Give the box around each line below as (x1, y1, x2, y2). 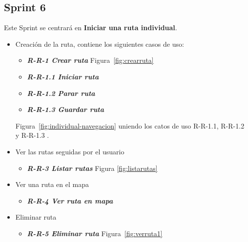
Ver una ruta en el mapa (15, 179, 89, 189)
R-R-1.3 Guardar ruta (27, 104, 104, 114)
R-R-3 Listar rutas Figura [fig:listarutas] (27, 163, 158, 173)
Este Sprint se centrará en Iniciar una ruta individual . (4, 22, 177, 33)
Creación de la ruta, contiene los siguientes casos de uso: (15, 38, 184, 49)
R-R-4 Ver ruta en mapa (27, 195, 113, 205)
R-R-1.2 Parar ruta (27, 88, 95, 98)
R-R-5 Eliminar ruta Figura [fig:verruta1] (27, 228, 163, 238)
